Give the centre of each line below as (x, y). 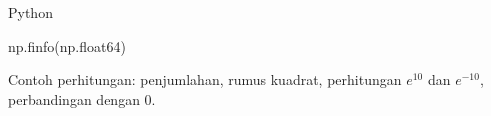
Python (30, 12)
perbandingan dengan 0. (82, 98)
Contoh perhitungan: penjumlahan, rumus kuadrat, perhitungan (205, 79)
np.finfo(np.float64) (67, 45)
